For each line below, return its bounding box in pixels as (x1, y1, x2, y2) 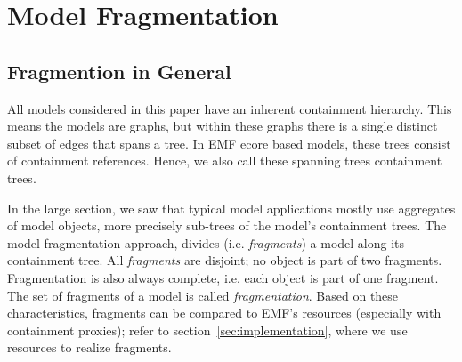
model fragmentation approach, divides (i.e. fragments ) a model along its (7, 233, 405, 252)
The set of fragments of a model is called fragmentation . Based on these (7, 286, 399, 304)
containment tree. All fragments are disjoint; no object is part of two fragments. (7, 251, 442, 269)
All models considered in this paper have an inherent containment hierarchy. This (7, 99, 452, 117)
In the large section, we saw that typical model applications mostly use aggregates (7, 198, 456, 217)
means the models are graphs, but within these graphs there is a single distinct (7, 117, 438, 135)
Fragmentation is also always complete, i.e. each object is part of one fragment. (7, 268, 439, 286)
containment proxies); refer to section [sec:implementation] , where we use (7, 320, 408, 339)
